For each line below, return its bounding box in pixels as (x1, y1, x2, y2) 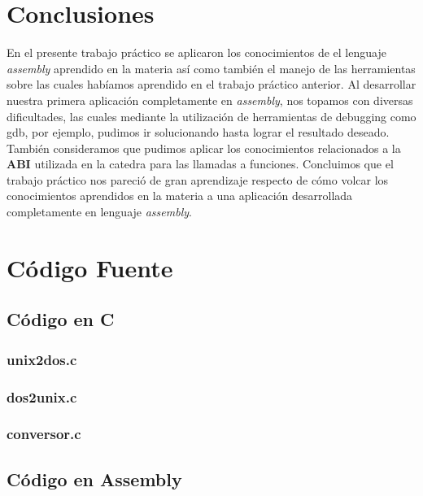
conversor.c (7, 424, 81, 444)
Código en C (7, 307, 115, 332)
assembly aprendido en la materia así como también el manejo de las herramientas (7, 59, 416, 76)
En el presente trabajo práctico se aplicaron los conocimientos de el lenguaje (7, 44, 386, 61)
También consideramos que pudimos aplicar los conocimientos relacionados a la (7, 139, 401, 156)
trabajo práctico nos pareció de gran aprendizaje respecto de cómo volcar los (7, 171, 389, 188)
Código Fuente (7, 250, 173, 284)
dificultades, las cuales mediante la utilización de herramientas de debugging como (7, 107, 416, 124)
